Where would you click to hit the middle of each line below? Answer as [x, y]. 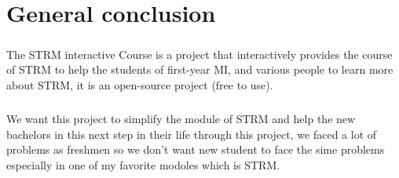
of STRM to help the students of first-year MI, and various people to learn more [200, 69]
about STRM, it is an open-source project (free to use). [140, 84]
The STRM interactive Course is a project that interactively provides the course [199, 54]
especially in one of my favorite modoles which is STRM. [143, 164]
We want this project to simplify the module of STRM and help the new [181, 118]
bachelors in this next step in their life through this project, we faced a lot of [192, 134]
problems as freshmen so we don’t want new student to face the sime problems [196, 149]
